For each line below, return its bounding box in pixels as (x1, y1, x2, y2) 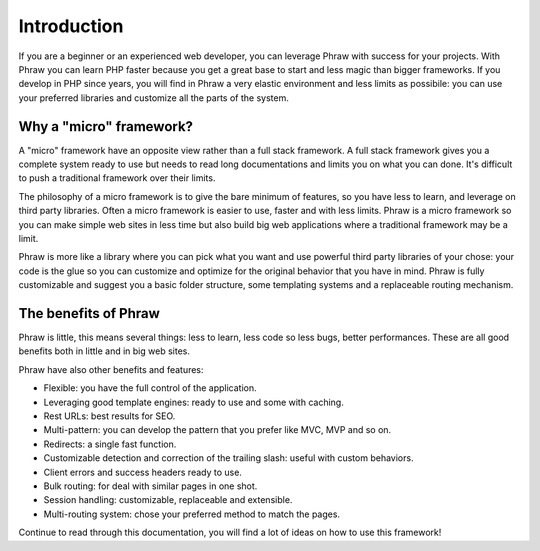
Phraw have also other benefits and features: (18, 363, 204, 375)
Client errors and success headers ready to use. (43, 466, 242, 478)
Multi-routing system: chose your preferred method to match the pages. (43, 508, 340, 520)
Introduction (18, 15, 124, 37)
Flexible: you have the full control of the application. (43, 382, 257, 394)
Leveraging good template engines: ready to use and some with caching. (43, 396, 344, 408)
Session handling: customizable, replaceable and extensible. (43, 494, 293, 506)
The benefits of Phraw (18, 305, 160, 322)
